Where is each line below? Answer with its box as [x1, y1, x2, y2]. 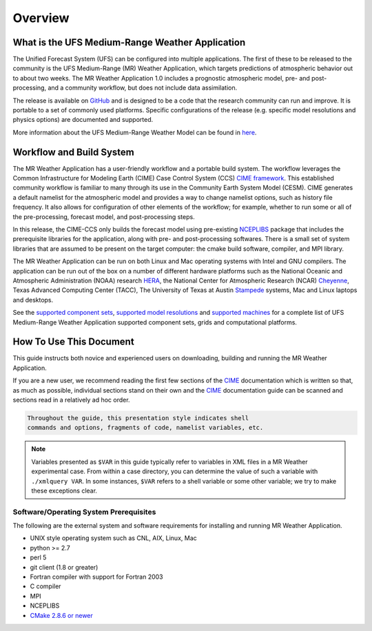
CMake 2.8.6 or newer [30, 611, 93, 619]
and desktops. [12, 296, 54, 304]
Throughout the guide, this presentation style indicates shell [27, 414, 249, 422]
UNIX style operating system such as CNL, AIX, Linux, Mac [30, 534, 198, 542]
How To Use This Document [12, 336, 134, 348]
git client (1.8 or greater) [30, 563, 99, 571]
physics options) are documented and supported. [12, 116, 154, 124]
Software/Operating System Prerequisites [12, 507, 156, 517]
